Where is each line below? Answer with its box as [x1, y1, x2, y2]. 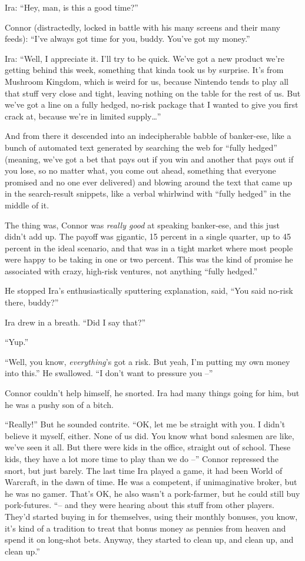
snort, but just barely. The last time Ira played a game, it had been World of [5, 464, 283, 476]
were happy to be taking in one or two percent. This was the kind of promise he [5, 253, 293, 265]
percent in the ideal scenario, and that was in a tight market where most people [5, 241, 293, 254]
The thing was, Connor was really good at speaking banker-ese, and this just [5, 218, 280, 231]
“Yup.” [5, 336, 29, 348]
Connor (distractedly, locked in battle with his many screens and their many [5, 21, 280, 33]
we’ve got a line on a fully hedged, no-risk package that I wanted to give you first [5, 98, 299, 111]
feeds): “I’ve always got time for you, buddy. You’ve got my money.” [5, 32, 250, 45]
